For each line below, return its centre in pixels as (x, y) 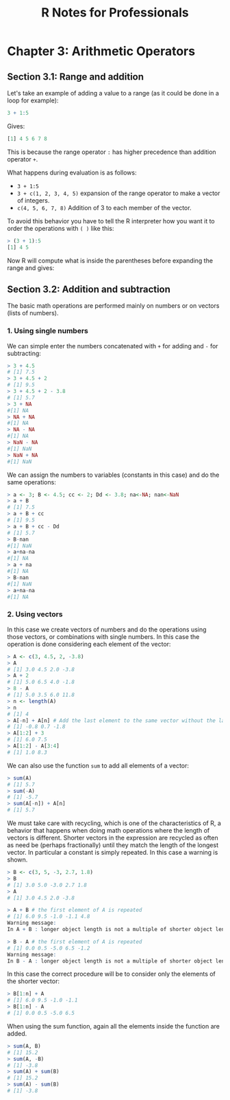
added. (17, 1033)
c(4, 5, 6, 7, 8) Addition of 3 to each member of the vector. (104, 207)
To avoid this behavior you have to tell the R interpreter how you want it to (111, 221)
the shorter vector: (34, 981)
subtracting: (24, 353)
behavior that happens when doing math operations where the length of (108, 831)
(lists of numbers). (33, 313)
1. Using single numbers (48, 331)
